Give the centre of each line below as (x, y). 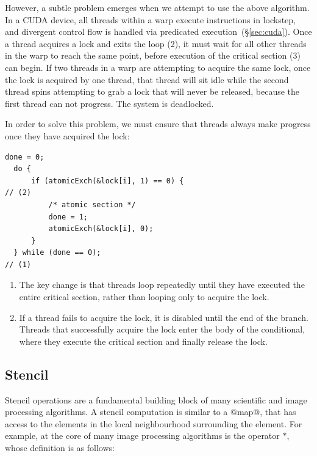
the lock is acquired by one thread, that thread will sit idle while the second (147, 79)
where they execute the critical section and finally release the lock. (143, 341)
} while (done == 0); (57, 253)
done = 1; (68, 217)
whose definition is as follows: (60, 448)
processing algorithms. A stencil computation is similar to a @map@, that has (151, 412)
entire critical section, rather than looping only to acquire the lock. (144, 297)
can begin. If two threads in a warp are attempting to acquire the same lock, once (158, 67)
